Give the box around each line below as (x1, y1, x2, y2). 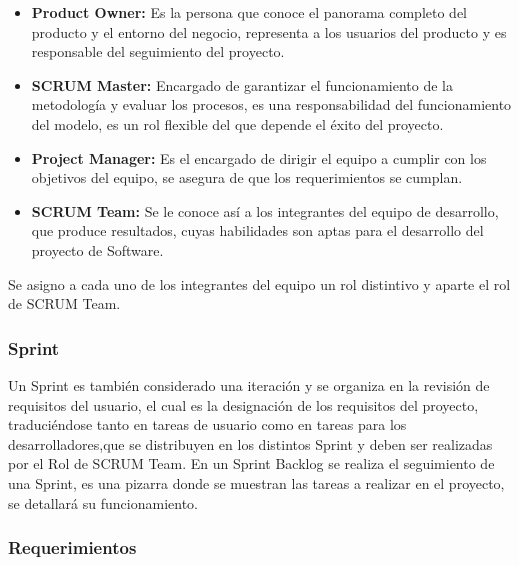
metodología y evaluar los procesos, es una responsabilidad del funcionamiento (31, 94, 512, 115)
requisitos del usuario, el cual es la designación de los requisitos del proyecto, (8, 394, 479, 415)
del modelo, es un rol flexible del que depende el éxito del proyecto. (31, 113, 444, 134)
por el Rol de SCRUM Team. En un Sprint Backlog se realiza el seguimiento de (8, 453, 495, 474)
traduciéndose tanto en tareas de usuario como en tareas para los (8, 414, 407, 435)
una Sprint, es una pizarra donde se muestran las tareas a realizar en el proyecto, (8, 472, 505, 493)
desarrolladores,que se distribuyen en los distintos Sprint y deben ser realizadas (8, 433, 493, 454)
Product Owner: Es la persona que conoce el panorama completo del (31, 2, 467, 22)
